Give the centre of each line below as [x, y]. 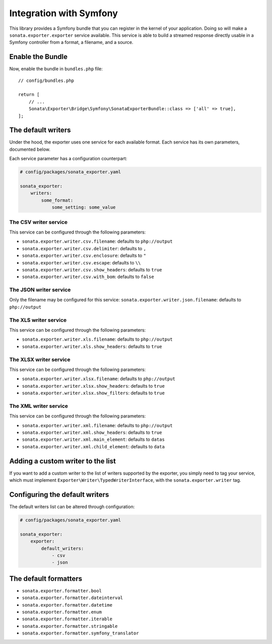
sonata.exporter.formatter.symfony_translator [80, 633]
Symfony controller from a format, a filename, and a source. [71, 42]
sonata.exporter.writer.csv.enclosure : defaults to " [84, 256]
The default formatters [46, 579]
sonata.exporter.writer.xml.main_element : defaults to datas [93, 439]
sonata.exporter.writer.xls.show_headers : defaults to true [92, 346]
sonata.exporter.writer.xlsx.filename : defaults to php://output [99, 379]
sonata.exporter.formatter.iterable [67, 619]
